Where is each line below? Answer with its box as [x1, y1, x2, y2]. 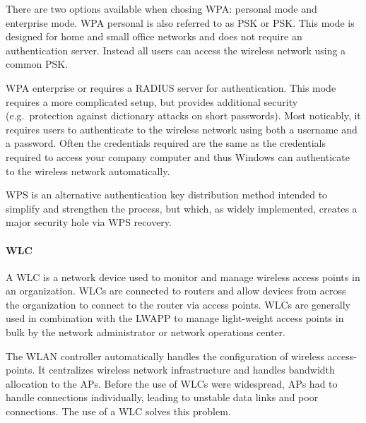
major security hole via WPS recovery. [6, 215, 172, 230]
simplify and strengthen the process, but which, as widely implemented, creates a [6, 201, 358, 215]
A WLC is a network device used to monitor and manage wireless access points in [6, 269, 360, 284]
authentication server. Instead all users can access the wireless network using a [6, 42, 346, 57]
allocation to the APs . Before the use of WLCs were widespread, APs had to [6, 376, 338, 391]
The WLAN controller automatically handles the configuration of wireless [6, 348, 324, 363]
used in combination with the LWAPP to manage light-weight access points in [6, 311, 344, 326]
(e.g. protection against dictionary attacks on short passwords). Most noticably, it [6, 108, 361, 123]
